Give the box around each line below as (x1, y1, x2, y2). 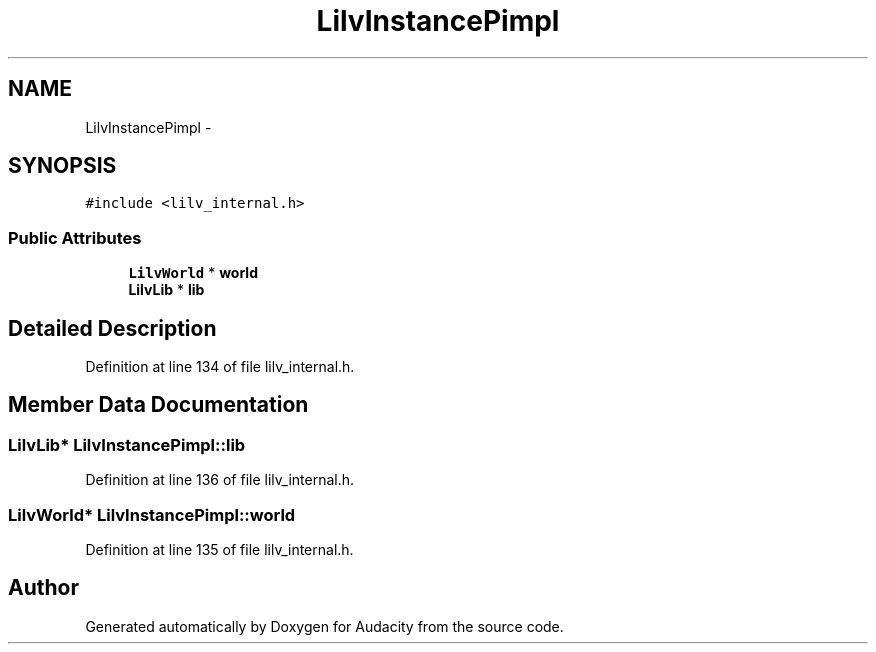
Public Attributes (8, 227, 142, 248)
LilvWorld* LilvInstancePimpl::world (8, 504, 296, 525)
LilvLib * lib (128, 281, 205, 299)
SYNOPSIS (8, 153, 117, 179)
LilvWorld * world (128, 264, 258, 282)
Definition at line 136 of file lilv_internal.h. (85, 471, 355, 489)
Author (8, 575, 79, 601)
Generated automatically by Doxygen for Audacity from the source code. (85, 617, 564, 635)
